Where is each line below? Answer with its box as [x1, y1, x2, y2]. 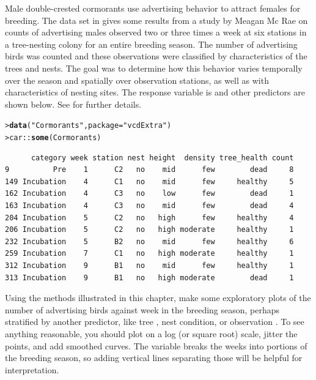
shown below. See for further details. [5, 97, 142, 110]
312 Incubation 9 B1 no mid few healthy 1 [5, 261, 294, 270]
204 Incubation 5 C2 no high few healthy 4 [5, 213, 294, 222]
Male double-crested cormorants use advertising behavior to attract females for [5, 2, 301, 14]
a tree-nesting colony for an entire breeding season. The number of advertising [5, 37, 298, 50]
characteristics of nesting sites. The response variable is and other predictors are [5, 86, 305, 99]
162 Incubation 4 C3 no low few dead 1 [5, 189, 294, 198]
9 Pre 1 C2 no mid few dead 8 [5, 165, 294, 174]
